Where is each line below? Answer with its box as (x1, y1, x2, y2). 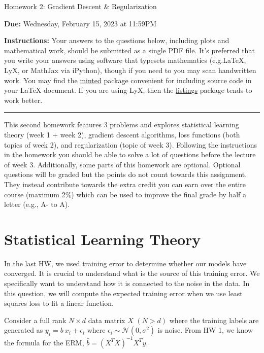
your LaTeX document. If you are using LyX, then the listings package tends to (4, 85, 252, 95)
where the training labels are (169, 314, 259, 325)
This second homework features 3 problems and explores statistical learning (4, 119, 239, 130)
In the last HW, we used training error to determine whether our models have (4, 258, 247, 268)
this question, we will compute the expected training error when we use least (4, 288, 243, 298)
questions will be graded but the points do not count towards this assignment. (4, 169, 247, 180)
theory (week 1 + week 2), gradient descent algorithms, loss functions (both (4, 129, 240, 139)
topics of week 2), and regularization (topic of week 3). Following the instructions (4, 139, 257, 150)
